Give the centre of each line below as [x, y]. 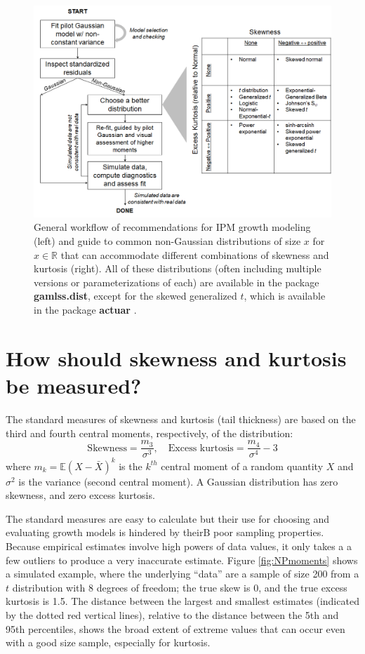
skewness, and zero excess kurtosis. [80, 495]
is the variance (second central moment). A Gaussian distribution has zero [178, 481]
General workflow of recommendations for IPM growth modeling [172, 227]
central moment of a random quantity [242, 466]
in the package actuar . [85, 309]
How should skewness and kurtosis [176, 358]
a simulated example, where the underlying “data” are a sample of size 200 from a [182, 574]
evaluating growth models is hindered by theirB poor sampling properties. [165, 532]
